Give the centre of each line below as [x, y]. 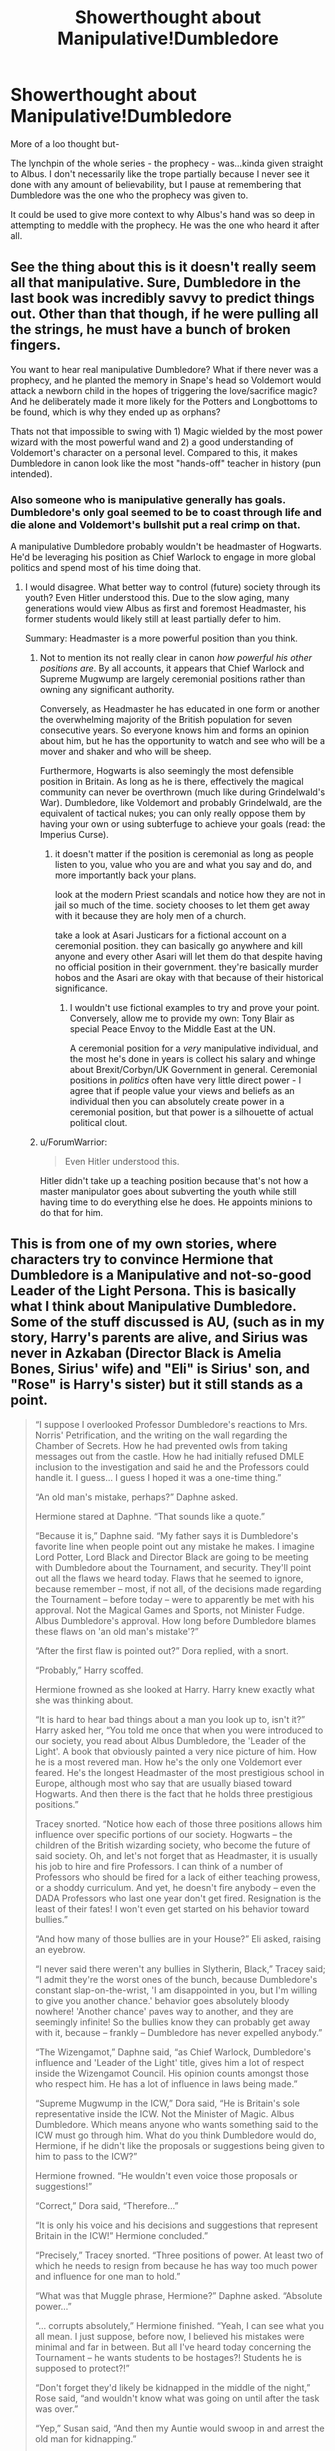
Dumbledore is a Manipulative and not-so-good [161, 1275]
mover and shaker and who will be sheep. [125, 752]
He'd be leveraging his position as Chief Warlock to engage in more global [163, 557]
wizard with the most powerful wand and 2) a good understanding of [152, 442]
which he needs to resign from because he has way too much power [176, 2265]
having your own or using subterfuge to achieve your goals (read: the [182, 824]
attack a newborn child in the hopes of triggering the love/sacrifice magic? [164, 390]
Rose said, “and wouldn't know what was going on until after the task [177, 2398]
